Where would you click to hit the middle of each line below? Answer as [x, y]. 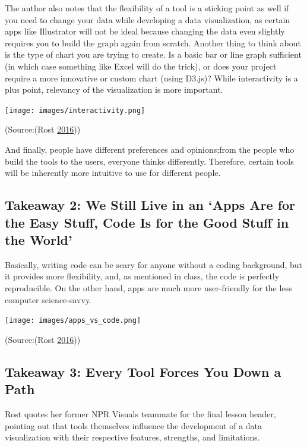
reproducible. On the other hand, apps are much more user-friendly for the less [148, 287]
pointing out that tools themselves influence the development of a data [134, 425]
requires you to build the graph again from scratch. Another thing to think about [153, 43]
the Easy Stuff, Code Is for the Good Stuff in [147, 222]
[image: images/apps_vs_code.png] [73, 321]
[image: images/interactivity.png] [75, 110]
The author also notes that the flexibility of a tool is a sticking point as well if [147, 8]
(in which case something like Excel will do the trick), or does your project [141, 66]
